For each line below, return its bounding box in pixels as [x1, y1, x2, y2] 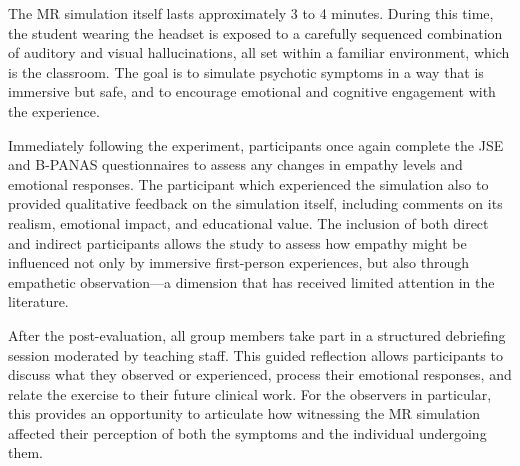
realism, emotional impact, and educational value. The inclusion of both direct [8, 212, 489, 233]
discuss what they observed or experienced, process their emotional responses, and [8, 364, 512, 385]
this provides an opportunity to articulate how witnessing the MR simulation [8, 403, 481, 424]
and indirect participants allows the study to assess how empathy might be [8, 232, 467, 253]
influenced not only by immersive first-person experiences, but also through [8, 252, 470, 273]
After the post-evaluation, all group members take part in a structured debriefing [8, 324, 506, 345]
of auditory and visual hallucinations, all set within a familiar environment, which [8, 42, 510, 63]
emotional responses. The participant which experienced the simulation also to [8, 173, 489, 194]
